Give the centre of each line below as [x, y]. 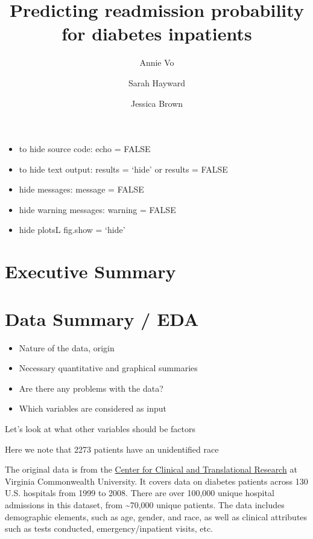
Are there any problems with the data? [91, 388]
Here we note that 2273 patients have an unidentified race [112, 449]
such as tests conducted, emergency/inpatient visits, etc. [109, 528]
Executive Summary [90, 271]
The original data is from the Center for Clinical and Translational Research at [151, 469]
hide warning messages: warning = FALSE [97, 209]
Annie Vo [157, 62]
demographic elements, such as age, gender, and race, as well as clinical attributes [156, 516]
